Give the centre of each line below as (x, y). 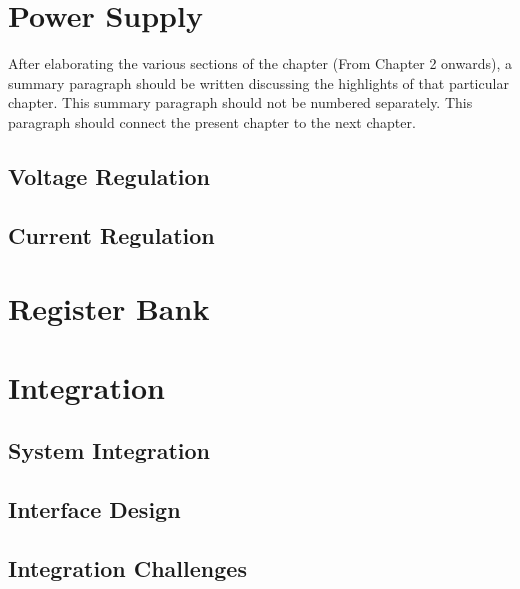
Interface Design (94, 508)
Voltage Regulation (109, 175)
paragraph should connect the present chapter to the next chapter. (212, 121)
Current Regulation (111, 234)
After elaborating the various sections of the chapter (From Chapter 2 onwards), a (260, 63)
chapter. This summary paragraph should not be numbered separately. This (240, 102)
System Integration (109, 450)
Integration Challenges (127, 567)
